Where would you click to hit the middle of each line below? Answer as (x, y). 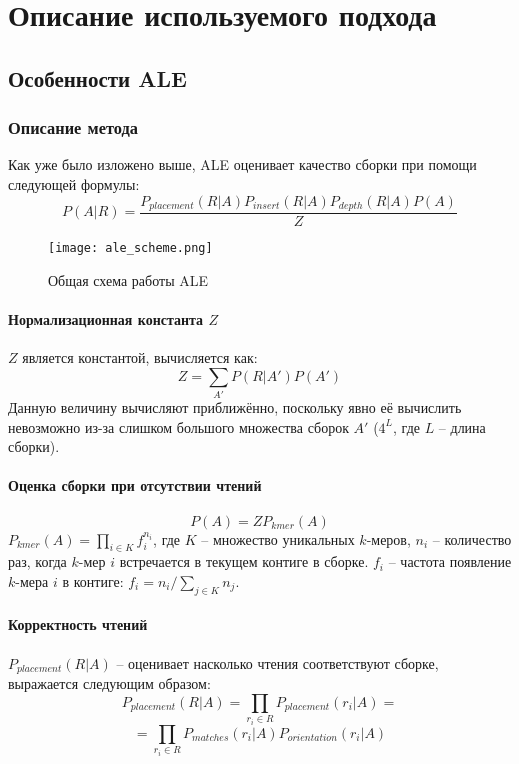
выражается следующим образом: (109, 683)
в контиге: (93, 580)
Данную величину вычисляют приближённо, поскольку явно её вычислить (235, 407)
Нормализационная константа (106, 318)
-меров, (388, 538)
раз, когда (37, 561)
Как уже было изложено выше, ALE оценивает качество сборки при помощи (242, 164)
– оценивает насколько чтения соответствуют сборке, (277, 662)
